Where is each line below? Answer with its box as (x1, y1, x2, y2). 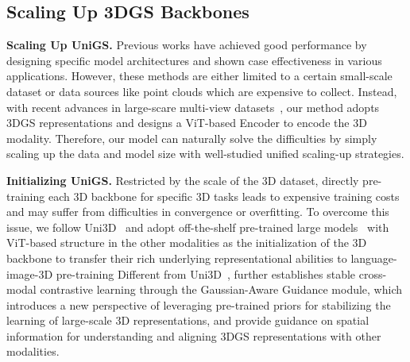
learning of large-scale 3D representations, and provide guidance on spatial (6, 312, 369, 329)
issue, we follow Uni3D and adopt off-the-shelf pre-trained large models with (6, 218, 389, 235)
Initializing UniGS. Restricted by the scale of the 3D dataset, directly (6, 171, 359, 188)
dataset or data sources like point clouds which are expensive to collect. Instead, (6, 83, 397, 99)
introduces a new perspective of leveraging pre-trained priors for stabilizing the (6, 296, 391, 313)
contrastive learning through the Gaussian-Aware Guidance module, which (40, 281, 403, 298)
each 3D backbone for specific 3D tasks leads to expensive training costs (48, 187, 400, 204)
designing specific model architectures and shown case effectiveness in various (6, 52, 382, 68)
